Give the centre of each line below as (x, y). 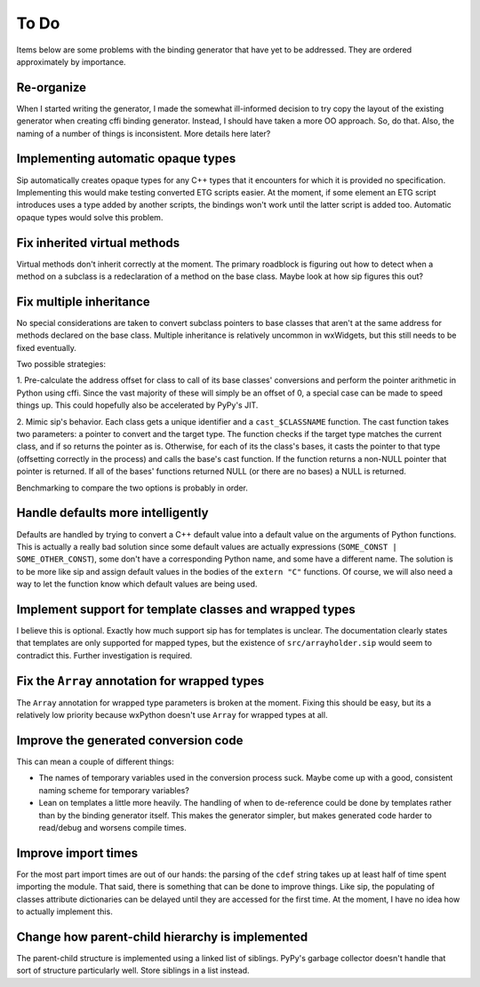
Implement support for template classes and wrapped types (186, 609)
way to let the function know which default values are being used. (137, 584)
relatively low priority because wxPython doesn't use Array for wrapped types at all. (172, 715)
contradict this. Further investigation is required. (104, 655)
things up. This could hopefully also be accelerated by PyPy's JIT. (137, 405)
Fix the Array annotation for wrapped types (140, 681)
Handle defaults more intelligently (112, 513)
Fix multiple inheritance (83, 302)
